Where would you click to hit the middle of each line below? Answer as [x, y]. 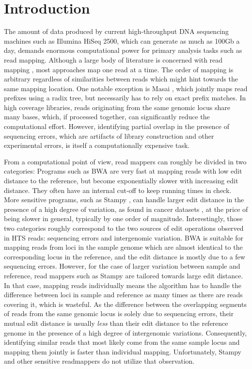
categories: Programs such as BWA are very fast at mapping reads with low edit [123, 171]
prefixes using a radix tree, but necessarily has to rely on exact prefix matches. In [125, 98]
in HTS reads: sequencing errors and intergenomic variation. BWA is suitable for [124, 237]
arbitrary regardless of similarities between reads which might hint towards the [121, 79]
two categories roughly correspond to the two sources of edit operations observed [124, 228]
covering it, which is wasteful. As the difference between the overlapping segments [125, 304]
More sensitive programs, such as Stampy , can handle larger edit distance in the [124, 200]
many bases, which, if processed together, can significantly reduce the [107, 117]
